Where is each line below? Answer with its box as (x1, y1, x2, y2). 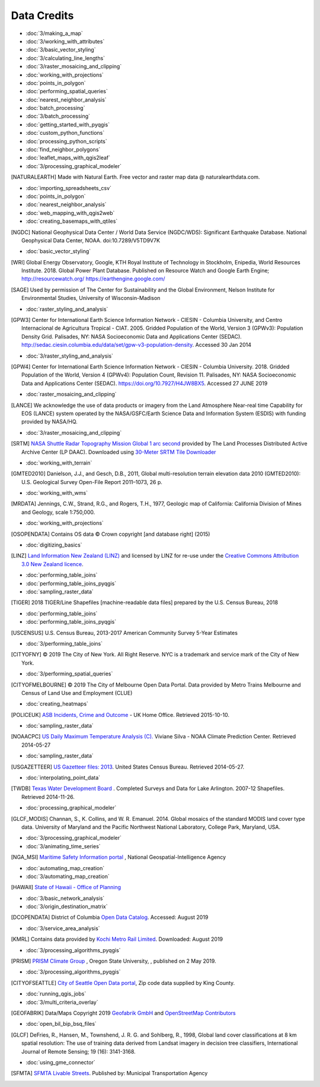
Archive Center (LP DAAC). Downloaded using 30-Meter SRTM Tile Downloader (21, 448, 216, 456)
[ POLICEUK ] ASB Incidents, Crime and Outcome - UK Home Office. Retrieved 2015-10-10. (11, 711, 229, 718)
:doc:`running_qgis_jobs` (25, 990, 87, 997)
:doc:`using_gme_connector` (25, 1058, 95, 1066)
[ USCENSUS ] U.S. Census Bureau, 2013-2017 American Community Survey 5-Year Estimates (11, 629, 238, 636)
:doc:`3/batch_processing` (25, 113, 91, 120)
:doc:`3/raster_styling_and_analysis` (25, 352, 114, 359)
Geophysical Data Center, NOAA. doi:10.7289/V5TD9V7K (21, 236, 160, 244)
